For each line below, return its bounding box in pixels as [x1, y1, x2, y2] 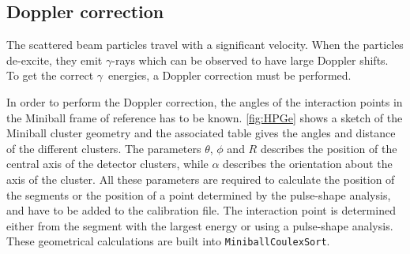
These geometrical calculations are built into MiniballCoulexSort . [6, 233, 330, 249]
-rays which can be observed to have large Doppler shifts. [111, 51, 389, 68]
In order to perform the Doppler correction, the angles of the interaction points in [6, 93, 403, 110]
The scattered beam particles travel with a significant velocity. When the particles [6, 36, 404, 53]
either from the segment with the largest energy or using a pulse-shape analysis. [6, 217, 393, 233]
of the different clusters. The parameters [6, 140, 201, 156]
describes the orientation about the [223, 155, 393, 172]
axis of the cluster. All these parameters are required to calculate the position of [6, 170, 395, 187]
